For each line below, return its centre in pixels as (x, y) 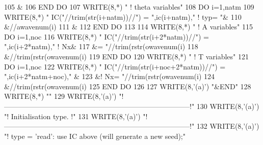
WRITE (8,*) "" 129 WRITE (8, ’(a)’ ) (60, 96)
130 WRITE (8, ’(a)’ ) (228, 106)
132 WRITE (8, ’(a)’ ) (228, 126)
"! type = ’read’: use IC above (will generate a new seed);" (95, 136)
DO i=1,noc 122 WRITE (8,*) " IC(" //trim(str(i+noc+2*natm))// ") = (115, 66)
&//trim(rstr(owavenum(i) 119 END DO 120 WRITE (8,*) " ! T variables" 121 (127, 56)
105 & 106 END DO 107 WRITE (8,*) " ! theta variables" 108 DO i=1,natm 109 (129, 7)
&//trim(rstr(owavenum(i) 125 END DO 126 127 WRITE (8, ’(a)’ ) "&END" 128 (128, 86)
